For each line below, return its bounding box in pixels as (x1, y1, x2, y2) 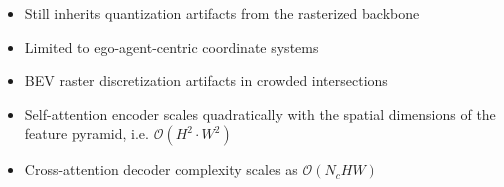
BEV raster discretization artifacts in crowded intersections (24, 70, 388, 91)
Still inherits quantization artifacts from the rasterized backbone (24, 3, 420, 23)
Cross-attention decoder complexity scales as (24, 159, 298, 180)
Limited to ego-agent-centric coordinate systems (24, 36, 319, 57)
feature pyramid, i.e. (24, 123, 149, 144)
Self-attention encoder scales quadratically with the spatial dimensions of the (24, 103, 496, 124)
